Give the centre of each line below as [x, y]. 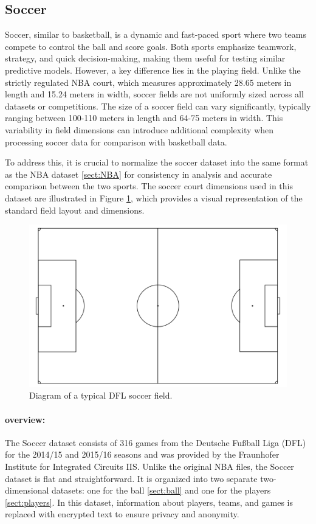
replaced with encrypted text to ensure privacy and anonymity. [122, 514]
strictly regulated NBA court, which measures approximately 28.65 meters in [148, 82]
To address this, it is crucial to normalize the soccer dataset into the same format [157, 162]
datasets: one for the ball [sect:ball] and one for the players [161, 490]
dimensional [27, 490]
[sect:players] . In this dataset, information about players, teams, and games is [149, 502]
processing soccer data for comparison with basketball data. [116, 141]
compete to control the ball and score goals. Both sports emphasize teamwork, [151, 46]
